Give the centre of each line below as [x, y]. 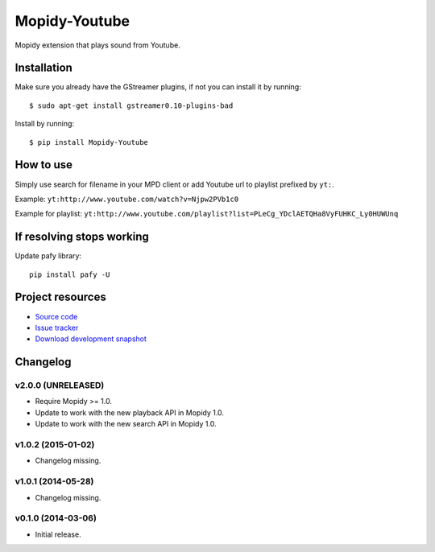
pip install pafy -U [70, 274]
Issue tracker [57, 327]
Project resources [60, 297]
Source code [56, 316]
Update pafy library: [48, 256]
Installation [43, 68]
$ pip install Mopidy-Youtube [89, 142]
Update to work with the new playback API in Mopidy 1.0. [130, 412]
